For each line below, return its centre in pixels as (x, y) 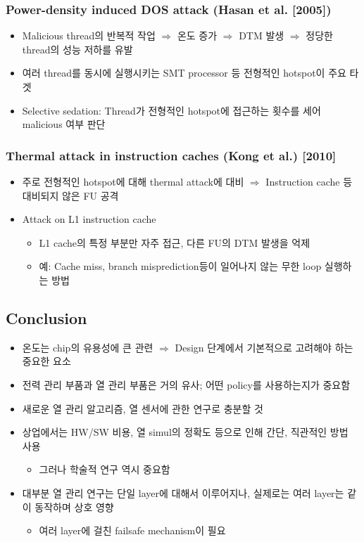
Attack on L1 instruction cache (89, 219)
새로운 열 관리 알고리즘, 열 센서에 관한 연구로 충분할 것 (143, 408)
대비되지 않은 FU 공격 (70, 195)
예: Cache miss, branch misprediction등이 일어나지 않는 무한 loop (180, 266)
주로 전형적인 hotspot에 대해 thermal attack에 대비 (133, 181)
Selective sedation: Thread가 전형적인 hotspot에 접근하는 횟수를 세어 (171, 110)
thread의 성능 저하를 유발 (77, 49)
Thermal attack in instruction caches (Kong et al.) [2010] (171, 155)
